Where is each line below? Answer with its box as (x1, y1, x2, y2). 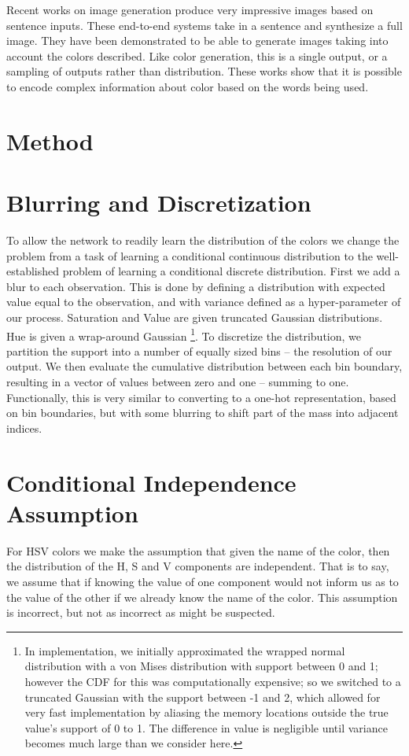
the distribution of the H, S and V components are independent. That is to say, (6, 558, 389, 574)
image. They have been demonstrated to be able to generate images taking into (6, 32, 389, 49)
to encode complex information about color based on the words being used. (6, 78, 369, 94)
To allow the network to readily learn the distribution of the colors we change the (6, 232, 400, 249)
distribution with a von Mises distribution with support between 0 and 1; (24, 658, 378, 674)
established (6, 263, 60, 279)
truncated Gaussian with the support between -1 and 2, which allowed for (24, 688, 381, 705)
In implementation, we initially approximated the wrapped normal (24, 642, 345, 658)
